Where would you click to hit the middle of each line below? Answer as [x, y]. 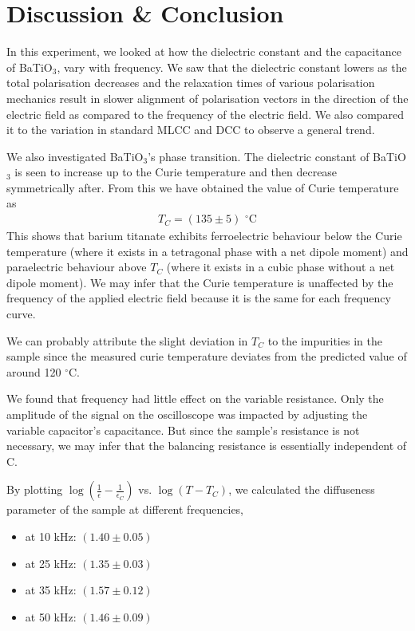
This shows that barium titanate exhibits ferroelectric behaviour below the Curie [204, 236]
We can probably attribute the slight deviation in [127, 340]
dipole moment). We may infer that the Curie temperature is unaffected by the [200, 282]
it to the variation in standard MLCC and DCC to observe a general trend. [191, 130]
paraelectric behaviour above [77, 267]
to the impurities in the [325, 340]
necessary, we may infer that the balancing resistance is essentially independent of [207, 446]
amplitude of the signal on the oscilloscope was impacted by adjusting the [187, 414]
